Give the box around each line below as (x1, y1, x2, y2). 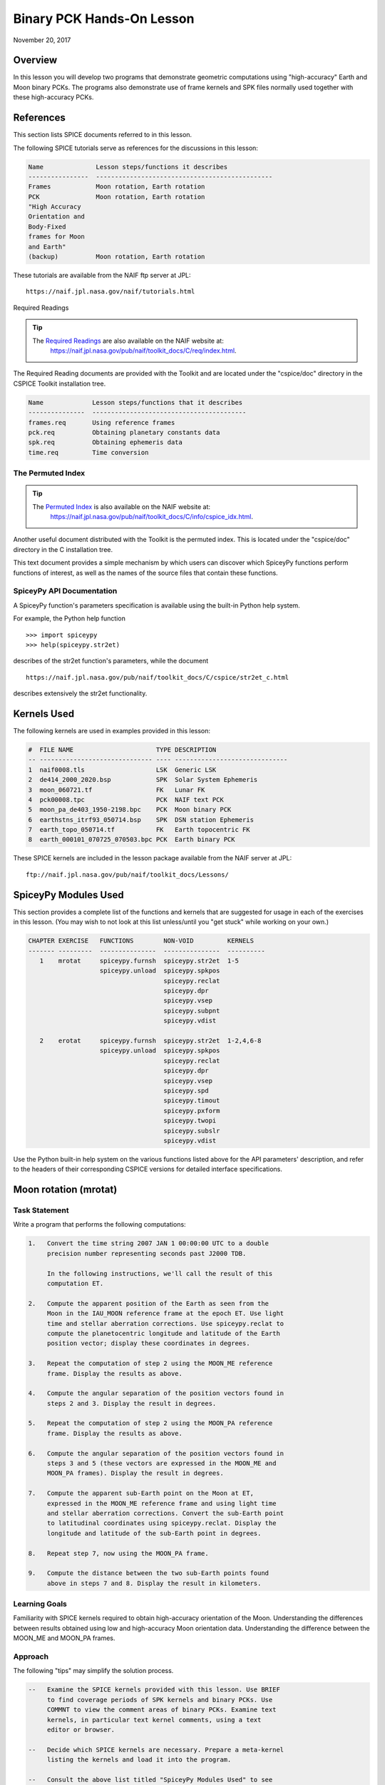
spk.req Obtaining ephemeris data (28, 438, 183, 446)
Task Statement (13, 1205, 69, 1215)
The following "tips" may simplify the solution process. (13, 1666, 174, 1675)
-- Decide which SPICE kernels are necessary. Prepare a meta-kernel (28, 1746, 284, 1754)
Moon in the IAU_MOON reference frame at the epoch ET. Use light (46, 1309, 284, 1317)
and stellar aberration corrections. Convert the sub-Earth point (46, 1509, 284, 1517)
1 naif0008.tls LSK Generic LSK (28, 765, 217, 774)
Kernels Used (13, 708, 75, 720)
